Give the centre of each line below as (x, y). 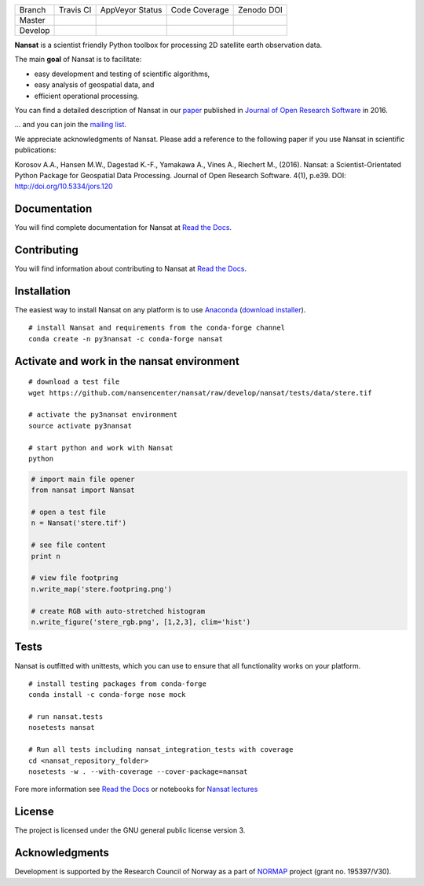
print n (46, 556)
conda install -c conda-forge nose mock (107, 695)
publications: (35, 150)
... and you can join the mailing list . (71, 125)
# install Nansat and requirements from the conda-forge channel (157, 328)
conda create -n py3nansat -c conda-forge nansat (126, 339)
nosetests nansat (62, 727)
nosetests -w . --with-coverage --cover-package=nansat (138, 772)
